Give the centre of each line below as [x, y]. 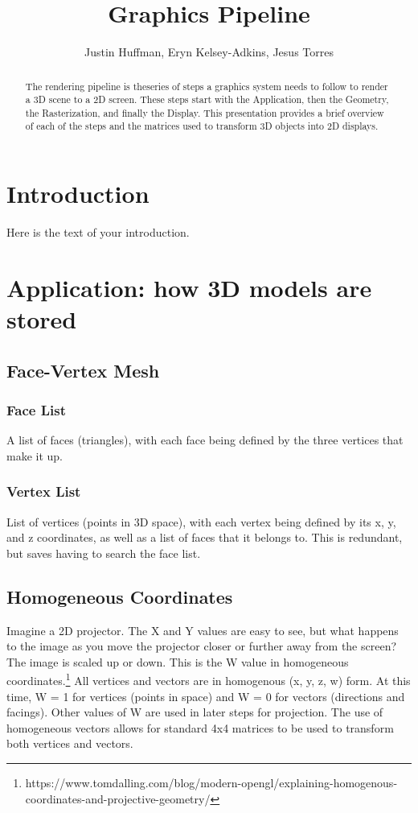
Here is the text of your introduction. [98, 232]
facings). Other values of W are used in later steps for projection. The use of [195, 712]
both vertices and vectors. [70, 743]
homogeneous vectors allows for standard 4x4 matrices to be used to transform [200, 727]
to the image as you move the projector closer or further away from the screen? [202, 646]
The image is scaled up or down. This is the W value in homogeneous [178, 661]
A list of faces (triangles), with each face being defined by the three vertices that [205, 440]
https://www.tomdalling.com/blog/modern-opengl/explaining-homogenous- [211, 783]
